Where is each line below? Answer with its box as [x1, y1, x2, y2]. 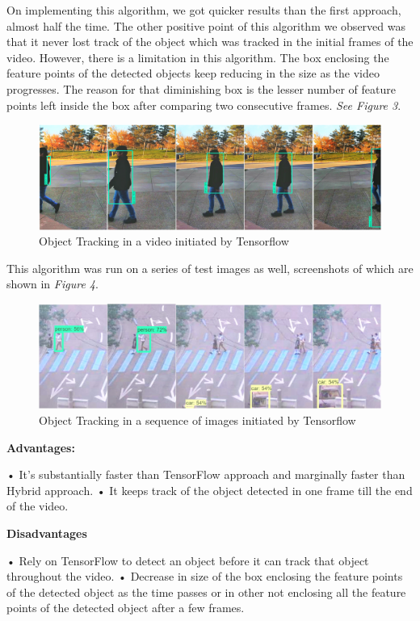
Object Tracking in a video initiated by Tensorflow [39, 233, 289, 250]
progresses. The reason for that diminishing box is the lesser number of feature [6, 80, 396, 97]
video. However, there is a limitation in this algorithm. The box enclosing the [6, 48, 389, 65]
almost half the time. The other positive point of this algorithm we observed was [6, 17, 405, 34]
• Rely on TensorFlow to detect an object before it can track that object [6, 552, 369, 569]
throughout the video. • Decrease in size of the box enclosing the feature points [6, 568, 403, 585]
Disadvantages [6, 524, 87, 541]
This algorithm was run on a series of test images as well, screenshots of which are [6, 259, 414, 276]
